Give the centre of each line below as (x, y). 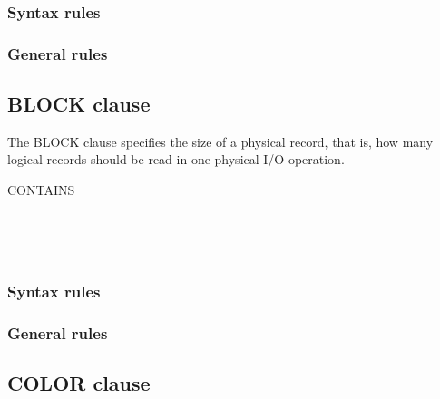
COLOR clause (79, 382)
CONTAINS (41, 190)
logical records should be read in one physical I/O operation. (176, 159)
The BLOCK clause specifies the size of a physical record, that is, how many (220, 141)
